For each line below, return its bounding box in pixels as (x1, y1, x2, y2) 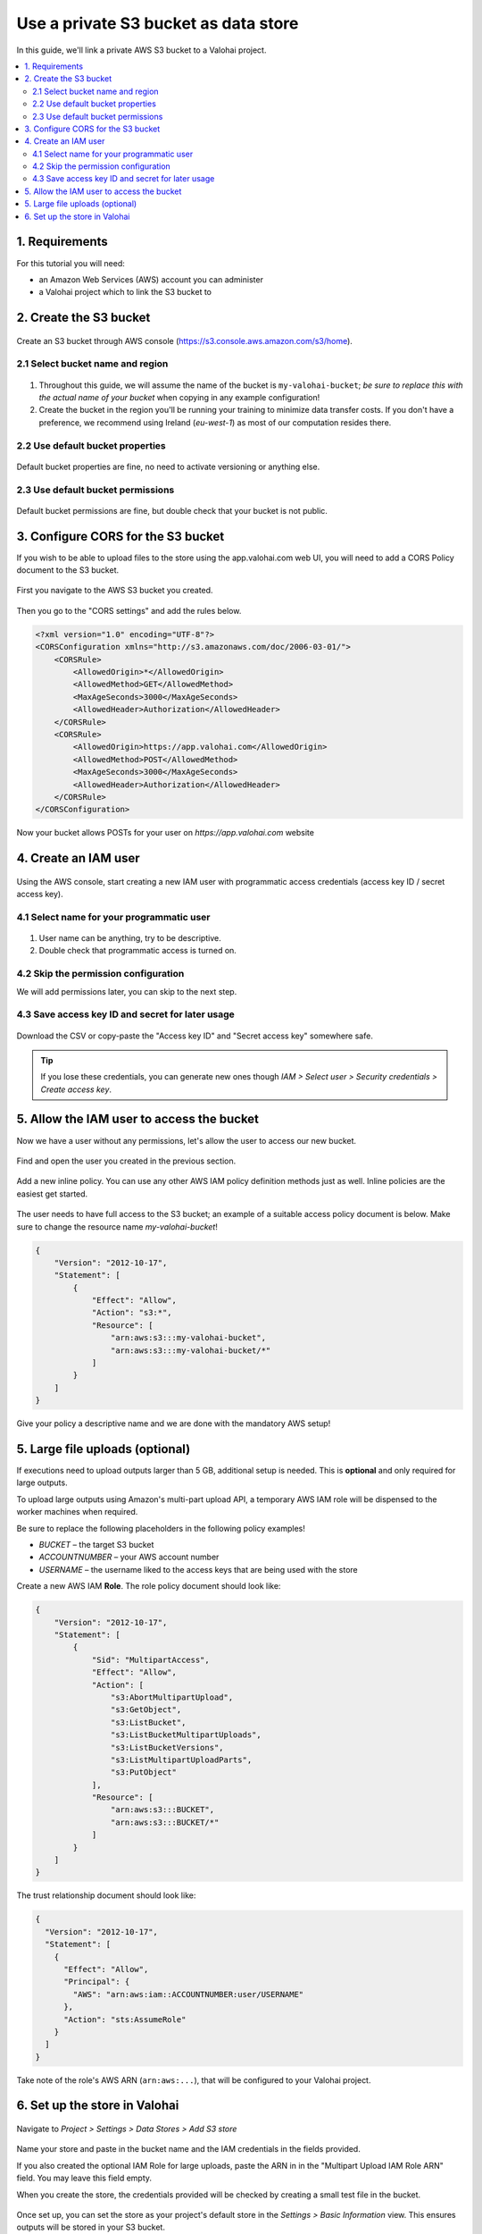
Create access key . (40, 1084, 112, 1095)
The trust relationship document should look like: (16, 1890, 196, 1901)
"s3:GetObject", (110, 1705, 182, 1715)
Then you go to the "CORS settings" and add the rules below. (16, 605, 242, 616)
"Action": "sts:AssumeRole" (63, 2014, 187, 2024)
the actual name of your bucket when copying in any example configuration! (38, 392, 320, 403)
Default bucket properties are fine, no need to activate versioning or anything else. (16, 461, 320, 472)
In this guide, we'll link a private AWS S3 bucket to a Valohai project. (16, 45, 267, 55)
